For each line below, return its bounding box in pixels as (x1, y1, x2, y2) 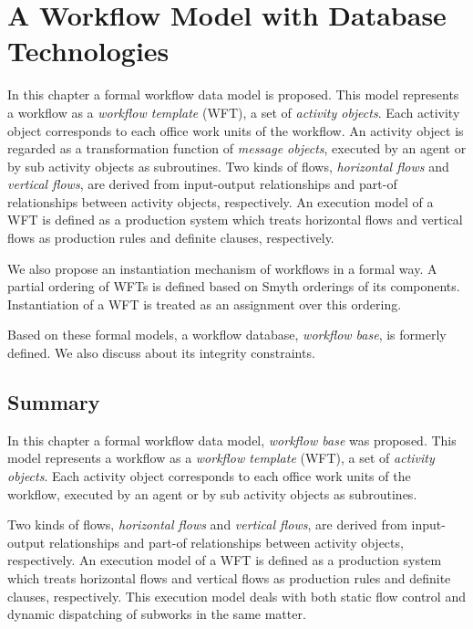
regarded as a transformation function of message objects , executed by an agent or (7, 139, 467, 158)
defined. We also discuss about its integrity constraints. (7, 343, 315, 362)
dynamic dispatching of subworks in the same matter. (7, 604, 306, 624)
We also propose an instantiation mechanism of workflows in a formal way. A (7, 258, 437, 278)
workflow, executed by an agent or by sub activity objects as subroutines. (7, 484, 417, 503)
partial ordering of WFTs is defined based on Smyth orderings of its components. (7, 277, 460, 296)
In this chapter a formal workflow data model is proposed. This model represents (7, 85, 459, 104)
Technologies (7, 32, 170, 69)
